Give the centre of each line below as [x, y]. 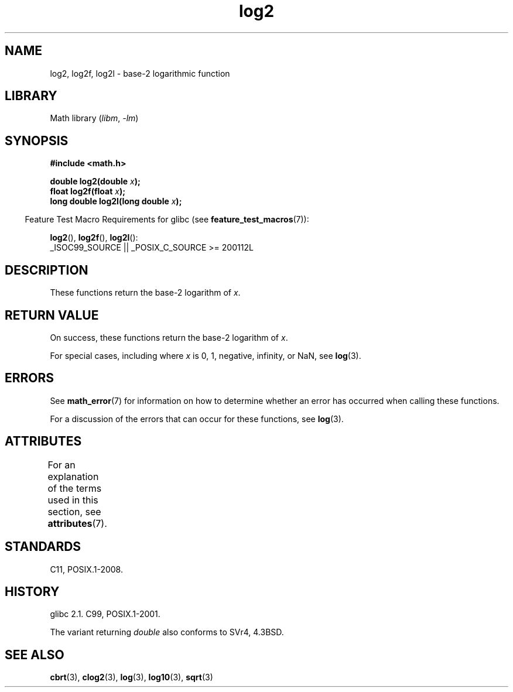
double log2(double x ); [95, 181]
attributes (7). [77, 523]
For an [61, 465]
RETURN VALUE [52, 315]
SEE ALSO [35, 655]
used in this [73, 500]
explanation [73, 476]
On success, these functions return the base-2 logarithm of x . [169, 337]
